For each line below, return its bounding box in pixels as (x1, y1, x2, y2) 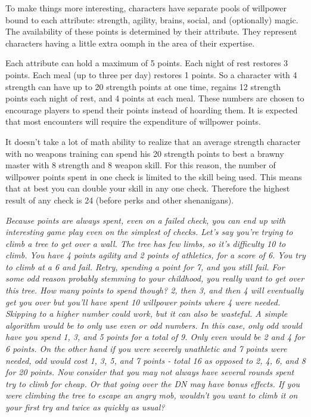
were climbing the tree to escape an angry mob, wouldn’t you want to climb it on (5, 389, 298, 401)
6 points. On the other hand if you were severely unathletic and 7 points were (5, 342, 287, 355)
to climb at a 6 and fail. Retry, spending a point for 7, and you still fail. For (5, 260, 285, 273)
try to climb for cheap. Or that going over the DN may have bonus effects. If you (5, 377, 300, 390)
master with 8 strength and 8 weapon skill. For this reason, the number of (5, 159, 276, 171)
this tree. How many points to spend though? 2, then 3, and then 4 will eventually (5, 284, 304, 296)
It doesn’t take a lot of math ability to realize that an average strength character (5, 135, 301, 147)
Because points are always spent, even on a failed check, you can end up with (5, 214, 286, 226)
